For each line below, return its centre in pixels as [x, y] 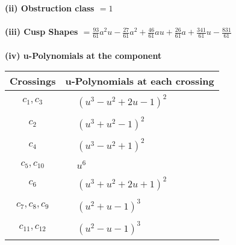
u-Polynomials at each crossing [140, 81]
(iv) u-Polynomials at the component [83, 55]
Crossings [33, 81]
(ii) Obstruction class [50, 8]
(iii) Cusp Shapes [42, 32]
